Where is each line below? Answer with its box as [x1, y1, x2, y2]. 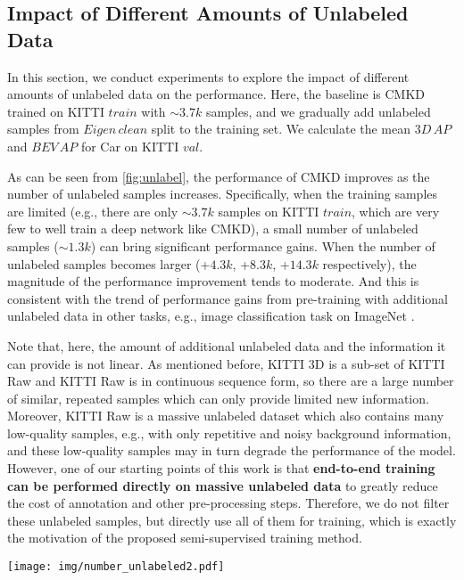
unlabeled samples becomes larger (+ [7, 254, 211, 273]
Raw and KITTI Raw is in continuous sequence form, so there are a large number [7, 372, 454, 390]
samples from [7, 119, 79, 138]
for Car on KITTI [80, 136, 179, 155]
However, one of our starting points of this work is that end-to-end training [7, 459, 435, 478]
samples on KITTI [218, 201, 319, 220]
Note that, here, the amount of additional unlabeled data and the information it [7, 336, 446, 355]
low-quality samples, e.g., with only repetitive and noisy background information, [7, 423, 452, 442]
